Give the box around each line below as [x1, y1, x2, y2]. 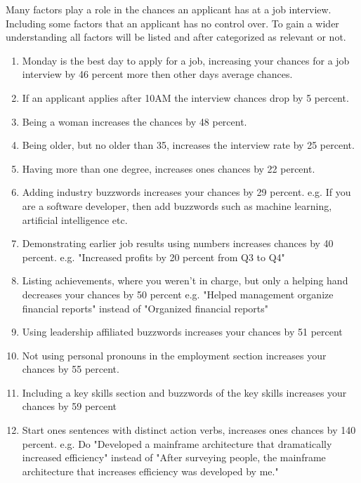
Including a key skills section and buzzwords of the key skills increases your [22, 385, 347, 399]
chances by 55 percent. [22, 362, 119, 376]
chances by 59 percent [22, 399, 117, 413]
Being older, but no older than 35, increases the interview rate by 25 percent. [22, 138, 355, 152]
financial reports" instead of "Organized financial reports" [22, 300, 269, 315]
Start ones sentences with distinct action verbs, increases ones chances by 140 [22, 423, 356, 437]
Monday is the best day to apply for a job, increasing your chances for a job [22, 53, 350, 67]
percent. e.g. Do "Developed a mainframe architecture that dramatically [22, 436, 332, 451]
